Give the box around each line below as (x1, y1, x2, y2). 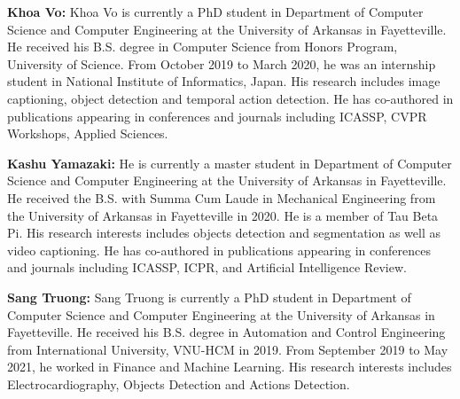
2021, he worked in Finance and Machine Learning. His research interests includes (7, 357, 452, 376)
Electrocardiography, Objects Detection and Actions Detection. (7, 374, 350, 393)
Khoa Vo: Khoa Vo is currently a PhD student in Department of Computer (7, 3, 424, 20)
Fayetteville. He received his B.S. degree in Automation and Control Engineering (7, 323, 446, 341)
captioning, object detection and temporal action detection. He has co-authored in (7, 89, 454, 107)
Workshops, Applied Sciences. (7, 124, 168, 143)
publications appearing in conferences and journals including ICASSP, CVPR (7, 106, 427, 125)
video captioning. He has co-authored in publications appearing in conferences (7, 240, 431, 259)
